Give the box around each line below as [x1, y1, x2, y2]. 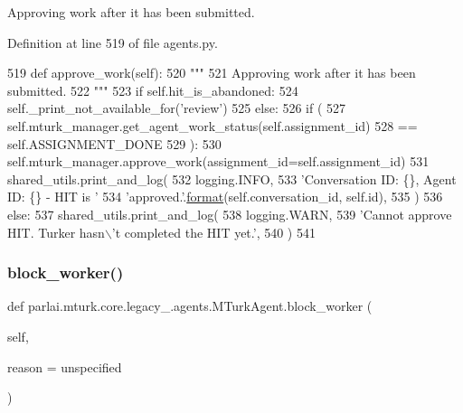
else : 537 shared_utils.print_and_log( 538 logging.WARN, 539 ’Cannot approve [7, 204, 452, 223]
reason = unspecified [7, 357, 122, 376]
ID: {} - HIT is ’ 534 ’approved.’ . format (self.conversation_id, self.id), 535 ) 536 [7, 187, 443, 206]
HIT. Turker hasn [7, 222, 105, 241]
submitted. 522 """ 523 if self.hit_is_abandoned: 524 [7, 80, 298, 99]
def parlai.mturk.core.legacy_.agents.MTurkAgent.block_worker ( [7, 296, 373, 315]
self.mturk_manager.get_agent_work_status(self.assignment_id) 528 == [7, 116, 418, 135]
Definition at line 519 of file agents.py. [7, 33, 218, 52]
